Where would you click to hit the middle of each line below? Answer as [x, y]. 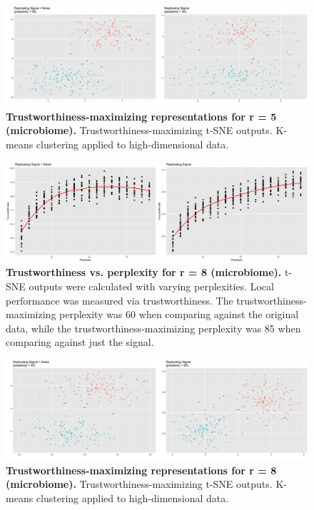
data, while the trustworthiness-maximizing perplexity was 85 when [153, 328]
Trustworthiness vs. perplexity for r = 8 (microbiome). [144, 272]
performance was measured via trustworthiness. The [120, 300]
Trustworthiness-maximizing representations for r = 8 [141, 470]
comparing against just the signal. [80, 342]
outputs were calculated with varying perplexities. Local [151, 286]
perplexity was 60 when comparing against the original [179, 314]
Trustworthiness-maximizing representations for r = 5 [141, 116]
